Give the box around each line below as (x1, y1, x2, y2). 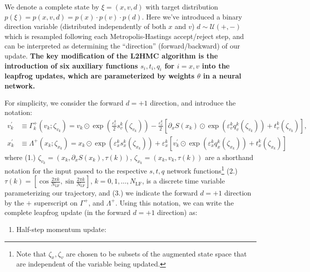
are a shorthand (205, 151, 253, 162)
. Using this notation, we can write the (115, 197, 234, 207)
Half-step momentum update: (16, 224, 106, 234)
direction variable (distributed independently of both (4, 21, 166, 31)
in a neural (203, 70, 241, 81)
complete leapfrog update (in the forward (4, 207, 131, 217)
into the (202, 60, 230, 70)
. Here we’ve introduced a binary (141, 11, 242, 21)
